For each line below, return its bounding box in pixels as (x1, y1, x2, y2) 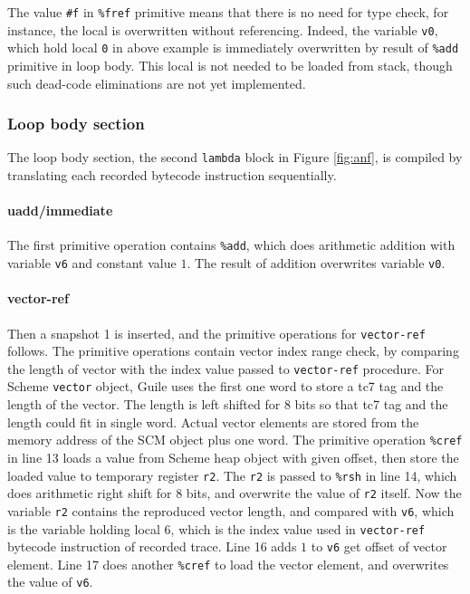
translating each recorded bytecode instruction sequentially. (7, 166, 337, 185)
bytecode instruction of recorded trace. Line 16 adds (7, 537, 297, 556)
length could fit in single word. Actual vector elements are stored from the (7, 412, 419, 431)
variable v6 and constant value (7, 254, 177, 273)
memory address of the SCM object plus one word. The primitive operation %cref (7, 430, 463, 449)
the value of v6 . (7, 572, 93, 591)
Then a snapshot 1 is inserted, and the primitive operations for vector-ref (7, 323, 426, 342)
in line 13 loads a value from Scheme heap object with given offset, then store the (7, 447, 459, 466)
